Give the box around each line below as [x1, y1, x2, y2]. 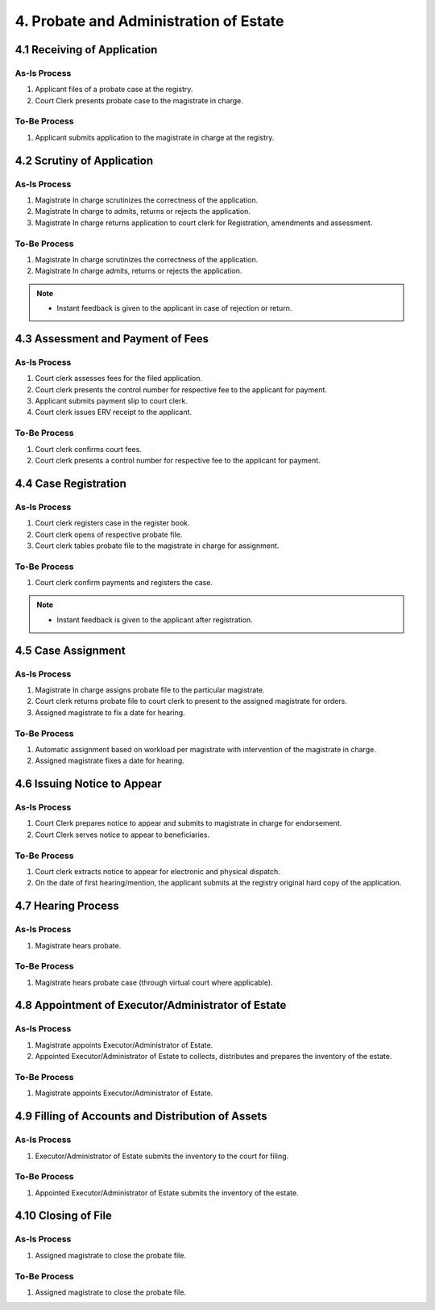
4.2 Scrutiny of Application [14, 153, 153, 167]
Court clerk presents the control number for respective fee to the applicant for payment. [35, 384, 328, 395]
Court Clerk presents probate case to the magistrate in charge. [35, 95, 243, 105]
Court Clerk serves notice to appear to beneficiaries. [35, 830, 209, 839]
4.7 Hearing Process [14, 899, 120, 913]
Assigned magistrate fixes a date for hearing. [35, 755, 184, 766]
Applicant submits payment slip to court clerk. [35, 396, 188, 406]
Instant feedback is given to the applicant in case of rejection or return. [56, 303, 292, 313]
